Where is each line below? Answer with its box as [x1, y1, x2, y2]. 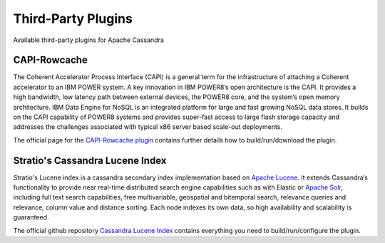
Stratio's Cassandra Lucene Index [13, 154, 167, 167]
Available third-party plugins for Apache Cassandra [13, 36, 164, 44]
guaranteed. [13, 213, 49, 222]
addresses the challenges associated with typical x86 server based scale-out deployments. [13, 123, 283, 131]
